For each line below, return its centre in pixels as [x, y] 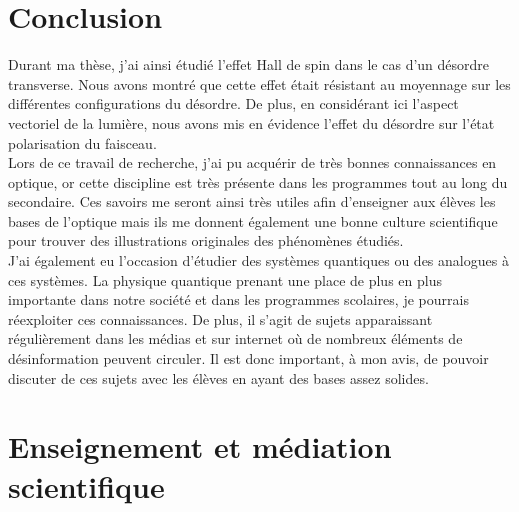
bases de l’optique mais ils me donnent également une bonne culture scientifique [253, 220]
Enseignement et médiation [200, 446]
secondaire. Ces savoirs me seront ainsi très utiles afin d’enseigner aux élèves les [252, 201]
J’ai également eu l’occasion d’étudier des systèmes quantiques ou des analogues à [258, 260]
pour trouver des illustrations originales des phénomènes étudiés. [206, 240]
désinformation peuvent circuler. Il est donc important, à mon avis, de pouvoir [248, 358]
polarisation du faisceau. [82, 142]
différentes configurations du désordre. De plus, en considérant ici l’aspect [233, 103]
